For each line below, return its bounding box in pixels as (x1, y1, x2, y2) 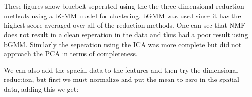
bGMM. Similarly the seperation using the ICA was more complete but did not (4, 39, 242, 49)
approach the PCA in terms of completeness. (4, 48, 138, 59)
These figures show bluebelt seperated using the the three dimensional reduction (4, 1, 244, 11)
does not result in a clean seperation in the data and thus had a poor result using (4, 29, 248, 39)
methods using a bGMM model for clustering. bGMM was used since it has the (4, 10, 241, 20)
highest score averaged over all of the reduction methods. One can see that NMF (4, 20, 246, 30)
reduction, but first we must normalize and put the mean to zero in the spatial (4, 74, 239, 84)
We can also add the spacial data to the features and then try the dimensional (4, 65, 238, 75)
